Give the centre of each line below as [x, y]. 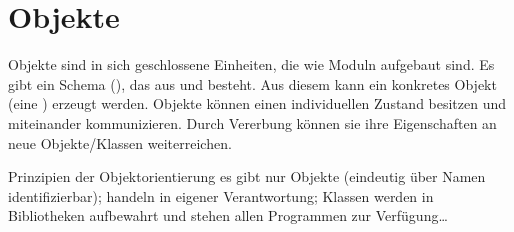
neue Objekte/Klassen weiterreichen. [120, 142]
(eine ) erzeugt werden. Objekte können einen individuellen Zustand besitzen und [257, 103]
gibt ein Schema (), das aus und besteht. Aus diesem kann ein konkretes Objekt [252, 83]
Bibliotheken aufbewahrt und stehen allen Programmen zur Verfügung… [228, 215]
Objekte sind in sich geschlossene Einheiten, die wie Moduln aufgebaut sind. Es [251, 64]
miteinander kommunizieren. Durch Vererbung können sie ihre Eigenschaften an [252, 122]
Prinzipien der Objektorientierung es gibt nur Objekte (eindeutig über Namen [247, 176]
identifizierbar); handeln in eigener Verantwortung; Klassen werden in [221, 195]
